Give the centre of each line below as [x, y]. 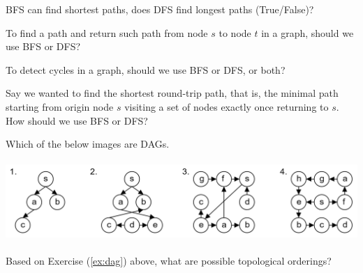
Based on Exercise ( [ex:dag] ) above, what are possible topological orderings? [169, 260]
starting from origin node [60, 106]
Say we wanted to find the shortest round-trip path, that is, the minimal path [172, 93]
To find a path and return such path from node [107, 32]
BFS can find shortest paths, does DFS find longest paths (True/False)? [160, 9]
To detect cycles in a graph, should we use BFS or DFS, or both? [146, 69]
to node [235, 32]
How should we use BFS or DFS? [77, 120]
